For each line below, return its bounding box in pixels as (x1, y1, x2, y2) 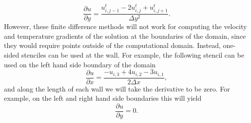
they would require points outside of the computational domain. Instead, (4, 40, 221, 50)
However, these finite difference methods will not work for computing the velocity (4, 21, 247, 31)
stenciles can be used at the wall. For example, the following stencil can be (21, 50, 244, 60)
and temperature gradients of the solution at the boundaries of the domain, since (4, 31, 246, 41)
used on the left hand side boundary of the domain (4, 59, 156, 69)
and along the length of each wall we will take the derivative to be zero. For (4, 83, 230, 93)
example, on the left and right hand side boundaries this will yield (4, 93, 202, 103)
